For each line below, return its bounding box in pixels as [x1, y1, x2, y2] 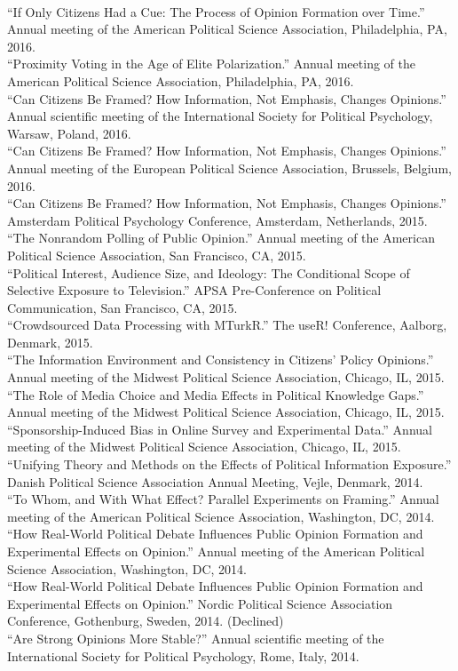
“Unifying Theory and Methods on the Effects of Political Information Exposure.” [7, 455, 452, 474]
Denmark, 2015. [7, 332, 93, 351]
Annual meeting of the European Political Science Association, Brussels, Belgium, [7, 158, 452, 177]
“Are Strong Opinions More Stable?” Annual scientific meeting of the [7, 628, 384, 647]
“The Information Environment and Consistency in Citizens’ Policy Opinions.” [7, 350, 434, 369]
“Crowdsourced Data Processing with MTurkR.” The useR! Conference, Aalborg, [7, 316, 447, 334]
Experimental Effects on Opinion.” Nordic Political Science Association [7, 594, 393, 612]
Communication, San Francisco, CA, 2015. [7, 298, 238, 316]
